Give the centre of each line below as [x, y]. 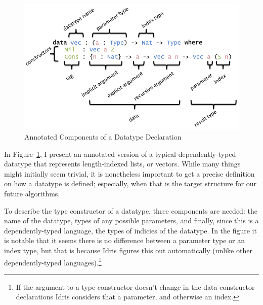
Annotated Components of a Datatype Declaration [103, 136]
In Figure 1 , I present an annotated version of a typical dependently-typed [120, 154]
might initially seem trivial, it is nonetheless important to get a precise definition [129, 173]
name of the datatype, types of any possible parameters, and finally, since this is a [131, 221]
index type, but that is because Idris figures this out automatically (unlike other [128, 250]
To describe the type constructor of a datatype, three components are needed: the [131, 210]
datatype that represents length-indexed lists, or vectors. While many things [122, 164]
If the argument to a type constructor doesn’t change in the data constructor [135, 286]
